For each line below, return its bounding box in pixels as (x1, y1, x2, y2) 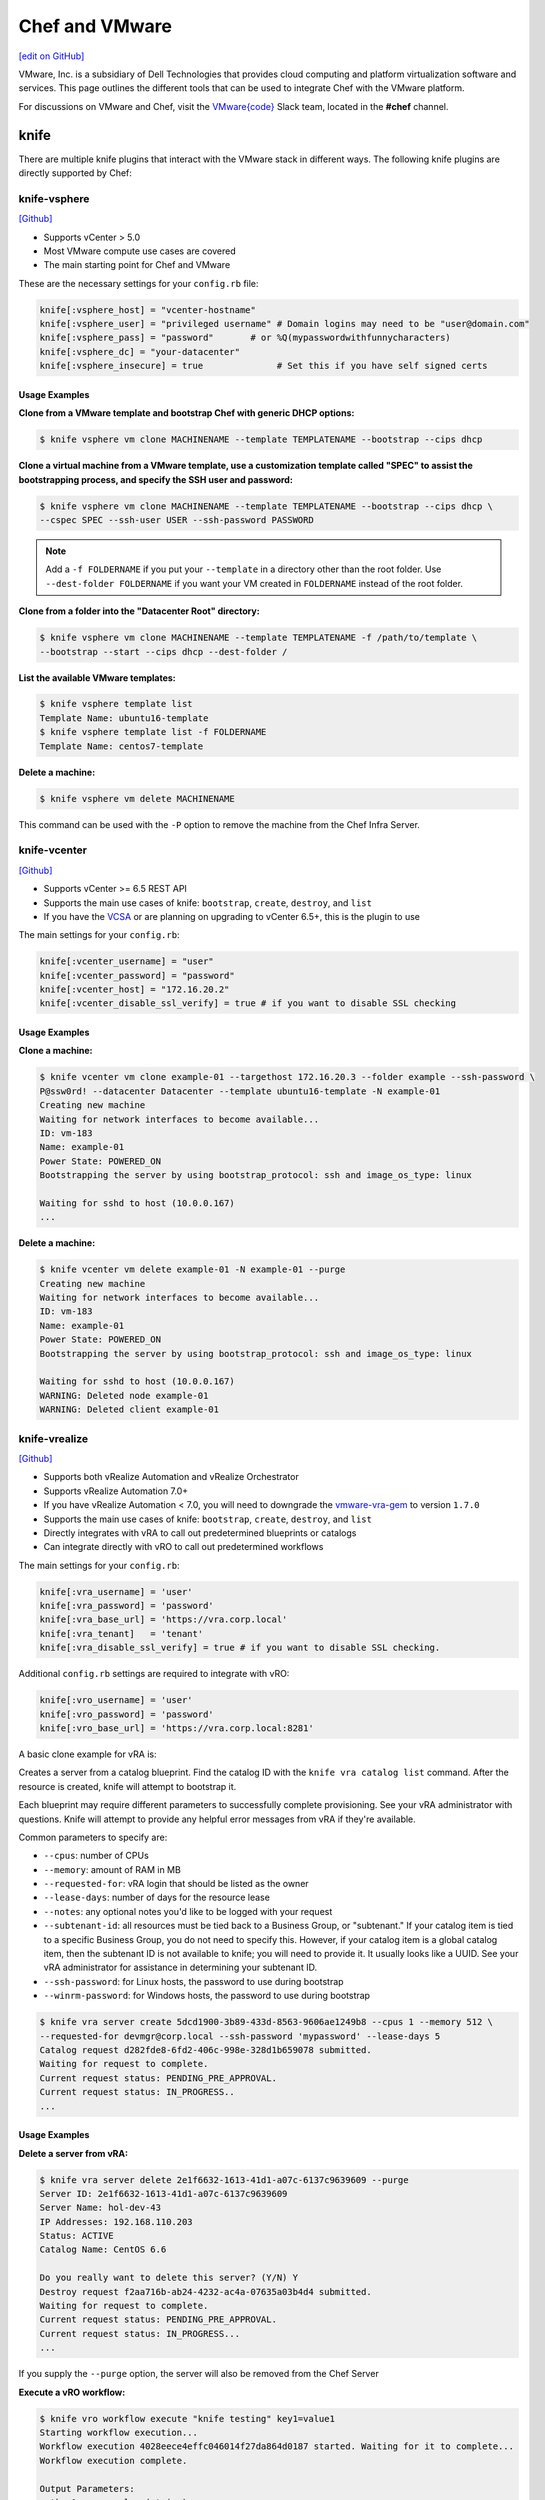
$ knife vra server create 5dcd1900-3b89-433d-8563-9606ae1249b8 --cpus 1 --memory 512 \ (39, 2016, 494, 2028)
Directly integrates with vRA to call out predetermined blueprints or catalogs (43, 1526, 357, 1539)
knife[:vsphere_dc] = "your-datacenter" (39, 346, 240, 357)
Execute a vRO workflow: (18, 2386, 126, 2398)
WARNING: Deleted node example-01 (39, 1390, 209, 1401)
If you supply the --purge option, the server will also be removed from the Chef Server (18, 2368, 379, 2380)
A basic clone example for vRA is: (18, 1748, 157, 1760)
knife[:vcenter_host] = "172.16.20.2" (39, 984, 230, 995)
